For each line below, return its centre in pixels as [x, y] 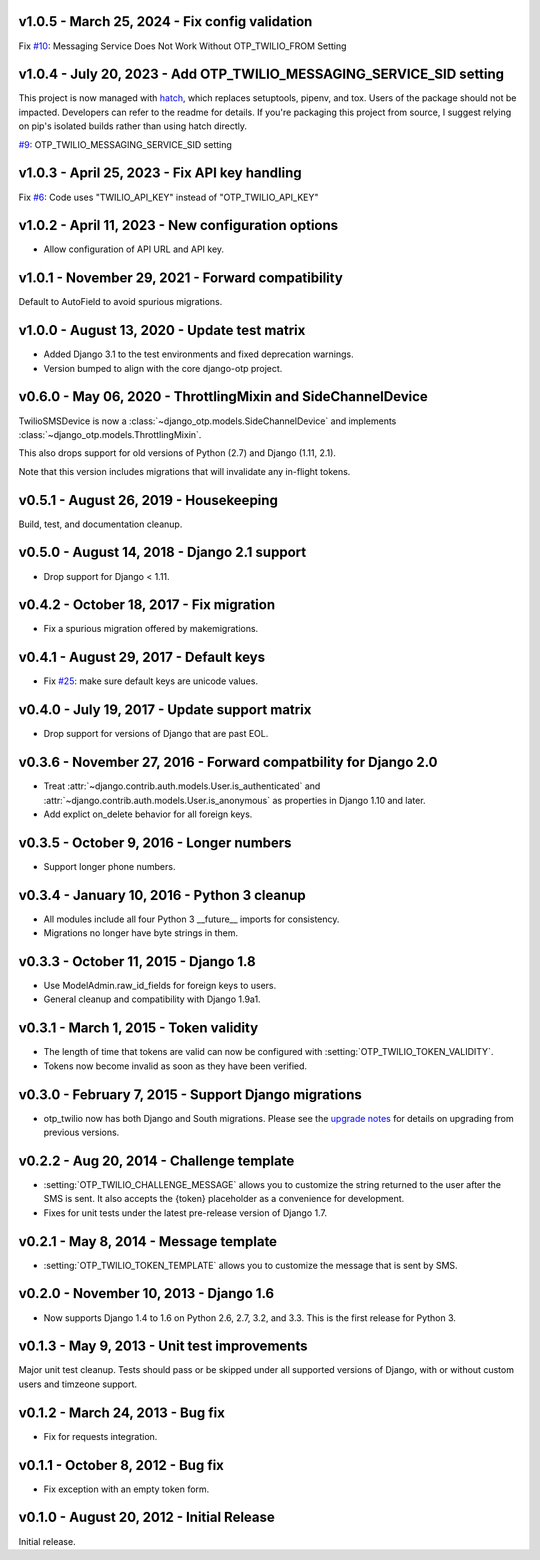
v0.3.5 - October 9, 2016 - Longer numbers [155, 842]
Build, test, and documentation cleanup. [100, 524]
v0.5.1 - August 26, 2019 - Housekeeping [148, 500]
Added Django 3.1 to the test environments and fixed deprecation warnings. [198, 354]
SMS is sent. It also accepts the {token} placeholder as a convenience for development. [224, 1199]
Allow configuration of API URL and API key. [134, 249]
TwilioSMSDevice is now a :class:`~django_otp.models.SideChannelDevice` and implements [207, 421]
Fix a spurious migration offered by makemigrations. [151, 629]
